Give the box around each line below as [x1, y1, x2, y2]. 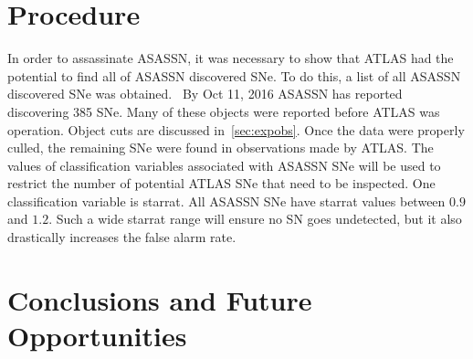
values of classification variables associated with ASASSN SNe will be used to [7, 155, 441, 174]
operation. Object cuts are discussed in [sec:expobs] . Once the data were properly [7, 120, 465, 139]
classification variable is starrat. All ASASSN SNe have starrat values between [7, 191, 446, 210]
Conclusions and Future [7, 280, 312, 318]
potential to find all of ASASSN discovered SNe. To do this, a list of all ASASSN [7, 66, 461, 85]
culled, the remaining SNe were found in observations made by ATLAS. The [7, 138, 434, 157]
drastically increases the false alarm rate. [7, 227, 236, 247]
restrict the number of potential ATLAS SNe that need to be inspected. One [7, 174, 436, 193]
